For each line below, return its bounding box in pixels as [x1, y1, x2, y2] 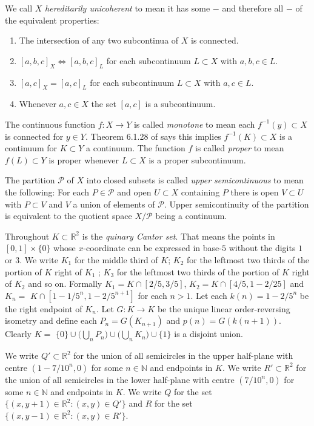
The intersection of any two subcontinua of [19, 34, 179, 47]
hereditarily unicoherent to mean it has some [45, 2, 210, 14]
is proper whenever [48, 153, 119, 166]
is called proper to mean [195, 142, 284, 154]
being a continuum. [155, 209, 227, 222]
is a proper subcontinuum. [149, 153, 246, 166]
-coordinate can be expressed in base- [83, 241, 222, 254]
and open [117, 185, 152, 198]
